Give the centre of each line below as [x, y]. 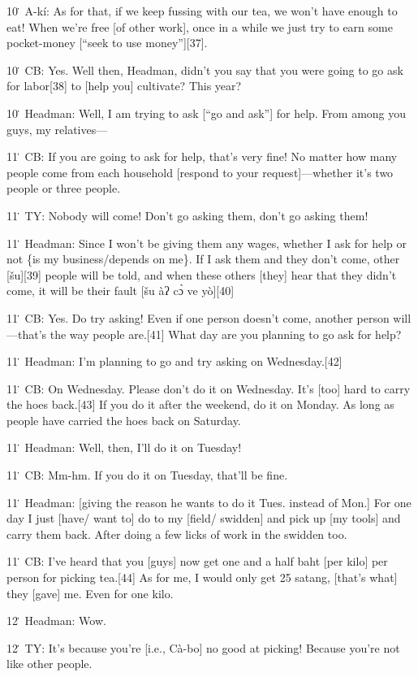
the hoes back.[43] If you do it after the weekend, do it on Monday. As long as [200, 404]
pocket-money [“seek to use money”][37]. [107, 43]
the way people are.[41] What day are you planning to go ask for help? [226, 334]
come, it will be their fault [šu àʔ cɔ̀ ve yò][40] [121, 291]
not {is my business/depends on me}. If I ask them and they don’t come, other [203, 259]
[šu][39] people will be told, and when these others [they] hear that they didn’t [202, 274]
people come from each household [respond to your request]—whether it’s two [200, 172]
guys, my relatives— [57, 129]
